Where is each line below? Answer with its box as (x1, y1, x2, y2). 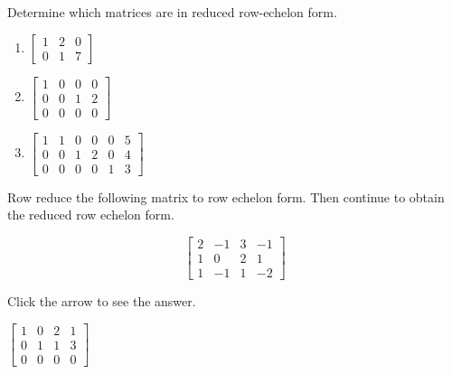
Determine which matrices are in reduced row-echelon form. (7, 3, 337, 21)
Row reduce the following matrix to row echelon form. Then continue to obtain (7, 187, 445, 206)
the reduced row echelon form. (7, 205, 174, 224)
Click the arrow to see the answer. (7, 292, 196, 311)
